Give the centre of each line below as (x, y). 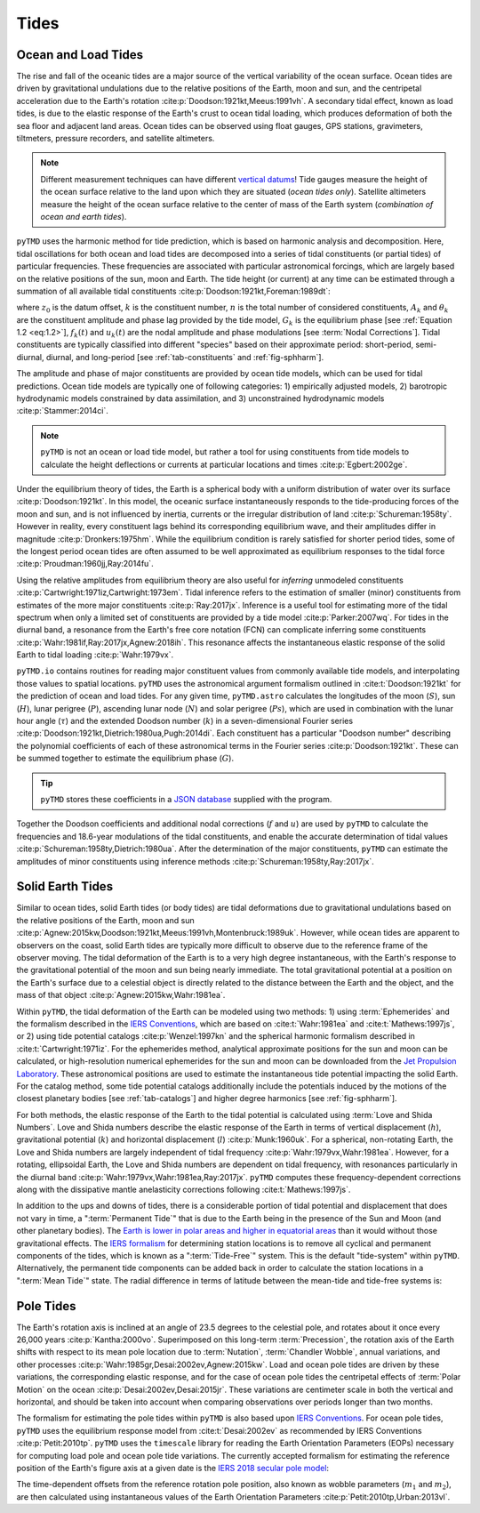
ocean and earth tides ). (84, 216)
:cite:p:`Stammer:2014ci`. (62, 411)
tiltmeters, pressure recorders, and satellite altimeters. (116, 139)
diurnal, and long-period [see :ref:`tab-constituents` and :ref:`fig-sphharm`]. (185, 357)
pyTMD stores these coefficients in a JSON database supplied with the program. (186, 799)
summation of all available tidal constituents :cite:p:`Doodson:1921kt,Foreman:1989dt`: (173, 291)
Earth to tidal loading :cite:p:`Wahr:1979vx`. (95, 655)
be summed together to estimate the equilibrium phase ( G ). (125, 758)
